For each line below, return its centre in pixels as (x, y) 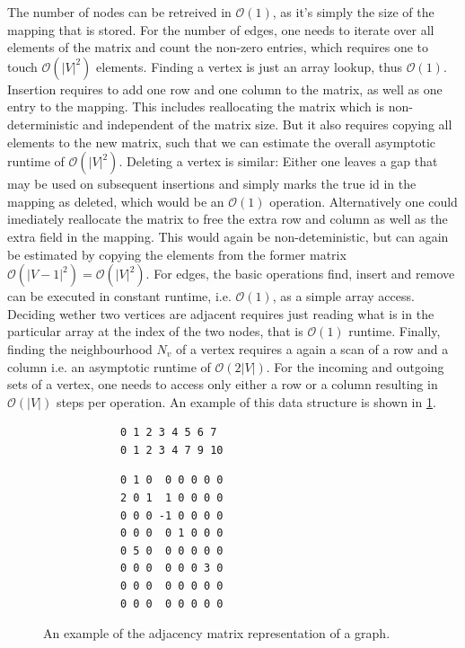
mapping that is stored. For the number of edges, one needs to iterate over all (221, 29)
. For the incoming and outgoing (355, 366)
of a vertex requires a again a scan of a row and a (312, 348)
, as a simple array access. (343, 296)
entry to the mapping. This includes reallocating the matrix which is (196, 107)
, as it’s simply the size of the (353, 12)
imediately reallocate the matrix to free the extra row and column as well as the (228, 219)
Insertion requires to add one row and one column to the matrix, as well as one (225, 89)
